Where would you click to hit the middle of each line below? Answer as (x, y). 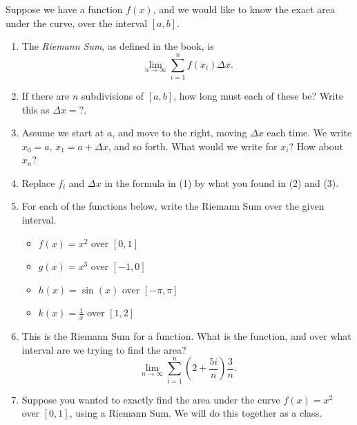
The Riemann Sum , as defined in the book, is (118, 46)
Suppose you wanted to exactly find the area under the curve (151, 399)
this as (36, 109)
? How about (316, 146)
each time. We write (309, 133)
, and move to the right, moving (180, 133)
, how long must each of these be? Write (259, 95)
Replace (38, 182)
